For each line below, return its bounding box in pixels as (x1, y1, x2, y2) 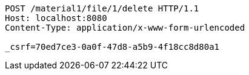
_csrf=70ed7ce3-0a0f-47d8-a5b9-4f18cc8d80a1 (5, 42, 220, 52)
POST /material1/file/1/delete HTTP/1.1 (5, 4, 199, 13)
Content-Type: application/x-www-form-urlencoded (5, 23, 245, 32)
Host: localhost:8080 (5, 13, 107, 23)
